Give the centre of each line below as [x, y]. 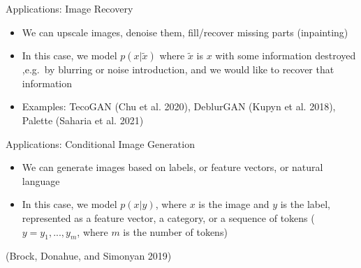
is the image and [234, 204]
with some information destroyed [286, 55]
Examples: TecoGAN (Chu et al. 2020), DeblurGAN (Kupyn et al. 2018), [179, 106]
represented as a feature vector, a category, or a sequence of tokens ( [168, 217]
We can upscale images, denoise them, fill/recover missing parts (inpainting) [185, 32]
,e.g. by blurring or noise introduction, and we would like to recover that [178, 69]
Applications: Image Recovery [69, 8]
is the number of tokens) [175, 231]
